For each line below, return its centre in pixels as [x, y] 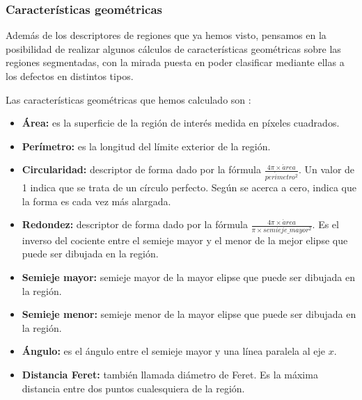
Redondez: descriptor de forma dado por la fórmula [135, 224]
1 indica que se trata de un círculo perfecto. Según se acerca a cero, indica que [189, 187]
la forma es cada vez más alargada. [96, 201]
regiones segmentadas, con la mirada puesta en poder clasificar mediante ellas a [175, 62]
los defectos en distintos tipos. [70, 76]
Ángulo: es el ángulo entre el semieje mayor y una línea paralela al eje [174, 351]
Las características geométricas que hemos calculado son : [128, 99]
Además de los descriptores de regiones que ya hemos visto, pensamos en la [166, 35]
